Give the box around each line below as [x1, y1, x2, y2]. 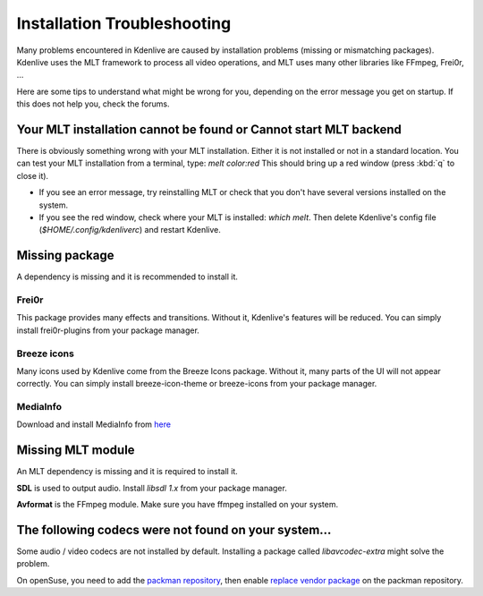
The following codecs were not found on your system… [16, 522, 332, 537]
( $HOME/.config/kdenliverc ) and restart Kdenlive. [38, 225, 221, 235]
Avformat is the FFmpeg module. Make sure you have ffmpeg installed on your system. [16, 499, 339, 510]
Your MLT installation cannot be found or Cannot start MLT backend [16, 122, 402, 137]
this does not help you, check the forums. [16, 98, 170, 109]
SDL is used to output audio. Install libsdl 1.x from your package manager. [16, 482, 288, 493]
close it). [16, 170, 49, 181]
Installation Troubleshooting [16, 13, 232, 33]
